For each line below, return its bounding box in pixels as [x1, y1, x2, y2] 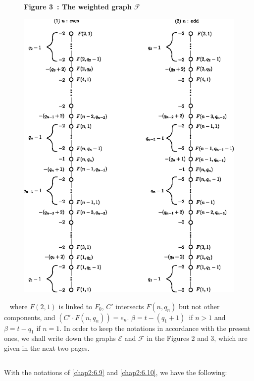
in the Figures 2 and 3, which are [147, 333, 248, 343]
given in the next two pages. [4, 342, 90, 353]
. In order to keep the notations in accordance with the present [59, 323, 251, 333]
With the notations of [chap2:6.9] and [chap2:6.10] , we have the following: [4, 367, 227, 377]
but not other [178, 301, 220, 311]
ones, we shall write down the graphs [4, 333, 116, 343]
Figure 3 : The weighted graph [24, 1, 132, 11]
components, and [4, 312, 55, 322]
